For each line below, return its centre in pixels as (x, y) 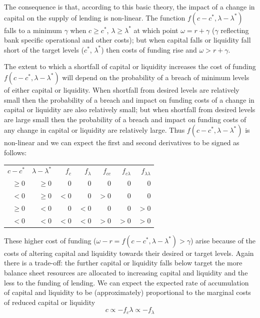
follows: (15, 152)
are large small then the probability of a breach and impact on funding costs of (125, 119)
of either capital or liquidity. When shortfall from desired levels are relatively (122, 89)
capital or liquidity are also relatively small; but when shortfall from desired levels (130, 109)
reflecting (235, 30)
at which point (156, 30)
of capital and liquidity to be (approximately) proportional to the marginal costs (127, 292)
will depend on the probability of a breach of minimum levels (156, 77)
